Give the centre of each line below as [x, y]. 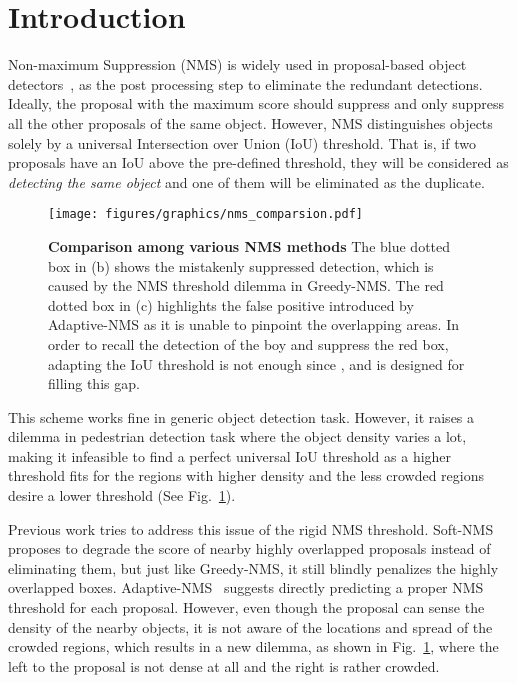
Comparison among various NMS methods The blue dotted [249, 245]
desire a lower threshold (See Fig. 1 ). [122, 495]
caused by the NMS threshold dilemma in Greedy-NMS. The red [246, 285]
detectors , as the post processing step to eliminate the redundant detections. [245, 83]
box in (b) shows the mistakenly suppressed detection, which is [241, 265]
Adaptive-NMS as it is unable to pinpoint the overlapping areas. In [254, 324]
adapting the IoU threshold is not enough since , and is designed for [256, 363]
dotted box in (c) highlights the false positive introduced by [231, 304]
